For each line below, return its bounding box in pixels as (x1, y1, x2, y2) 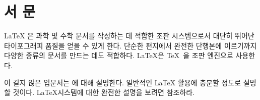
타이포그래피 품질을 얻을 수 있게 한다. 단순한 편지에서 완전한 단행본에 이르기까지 (4, 40, 257, 51)
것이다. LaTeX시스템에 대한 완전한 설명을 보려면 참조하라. (13, 87, 195, 97)
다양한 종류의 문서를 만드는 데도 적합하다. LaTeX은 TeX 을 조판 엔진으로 (4, 50, 233, 61)
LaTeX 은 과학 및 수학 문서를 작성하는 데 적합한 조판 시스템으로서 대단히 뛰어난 (4, 30, 254, 41)
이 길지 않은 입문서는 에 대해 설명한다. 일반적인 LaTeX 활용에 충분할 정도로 (4, 77, 241, 87)
